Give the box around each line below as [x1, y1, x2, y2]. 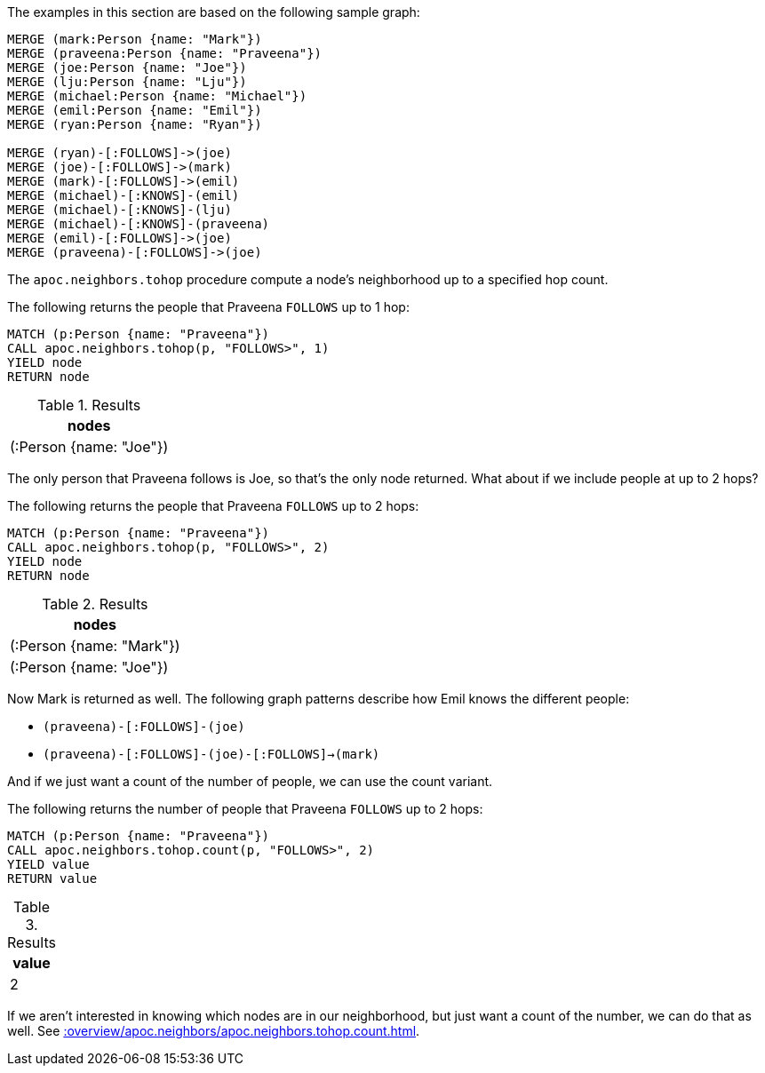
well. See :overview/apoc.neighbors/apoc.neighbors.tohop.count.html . [7, 1023, 420, 1038]
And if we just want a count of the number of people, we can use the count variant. [7, 774, 493, 789]
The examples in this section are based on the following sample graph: [7, 4, 420, 20]
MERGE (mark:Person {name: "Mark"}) [7, 32, 262, 46]
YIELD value [7, 857, 90, 871]
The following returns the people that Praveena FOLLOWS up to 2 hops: [7, 498, 419, 513]
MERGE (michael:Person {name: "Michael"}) [7, 89, 307, 103]
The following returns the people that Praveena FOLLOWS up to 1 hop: [7, 299, 410, 314]
